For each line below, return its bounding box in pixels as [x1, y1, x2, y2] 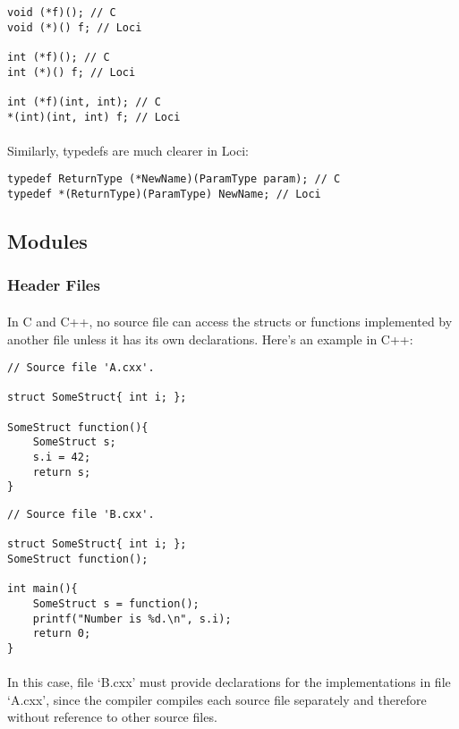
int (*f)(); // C [7, 50, 110, 64]
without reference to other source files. [7, 708, 217, 726]
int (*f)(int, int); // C [7, 95, 161, 108]
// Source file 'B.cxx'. [7, 508, 155, 521]
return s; [32, 465, 91, 479]
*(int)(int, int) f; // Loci [7, 110, 181, 123]
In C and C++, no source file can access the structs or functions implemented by [7, 311, 453, 330]
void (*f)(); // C [7, 6, 116, 19]
